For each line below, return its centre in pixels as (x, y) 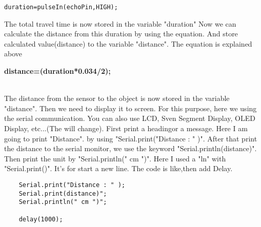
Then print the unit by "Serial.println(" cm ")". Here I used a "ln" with (115, 158)
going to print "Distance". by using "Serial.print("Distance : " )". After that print (131, 138)
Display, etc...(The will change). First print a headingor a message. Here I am (126, 128)
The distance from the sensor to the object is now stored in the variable (117, 98)
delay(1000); (41, 219)
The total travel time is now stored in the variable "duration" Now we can (120, 23)
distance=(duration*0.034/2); (57, 71)
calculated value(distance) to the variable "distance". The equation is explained (128, 43)
